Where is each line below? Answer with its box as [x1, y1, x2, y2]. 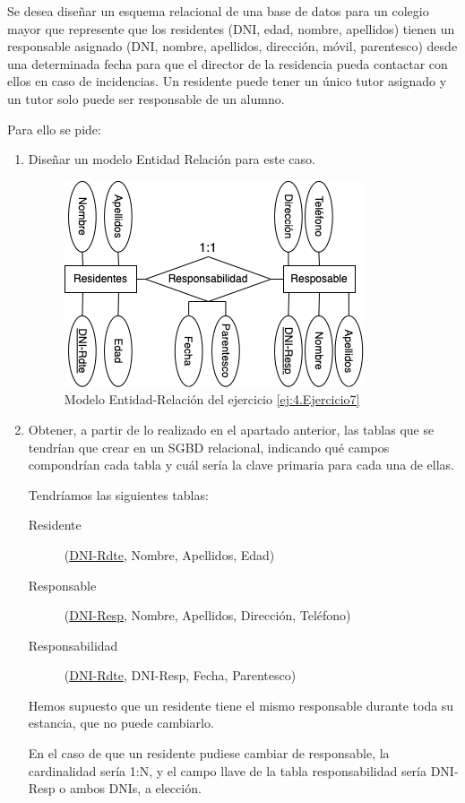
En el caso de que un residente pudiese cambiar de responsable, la [28, 744, 390, 763]
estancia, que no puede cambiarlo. [28, 713, 214, 732]
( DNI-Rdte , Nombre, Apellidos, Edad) [64, 545, 275, 564]
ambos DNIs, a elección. [69, 779, 202, 798]
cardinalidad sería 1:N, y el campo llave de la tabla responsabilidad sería [28, 761, 427, 780]
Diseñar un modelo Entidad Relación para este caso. [28, 150, 315, 168]
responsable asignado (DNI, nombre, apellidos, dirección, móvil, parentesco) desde [7, 37, 458, 56]
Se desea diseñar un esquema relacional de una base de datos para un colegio [7, 2, 429, 20]
